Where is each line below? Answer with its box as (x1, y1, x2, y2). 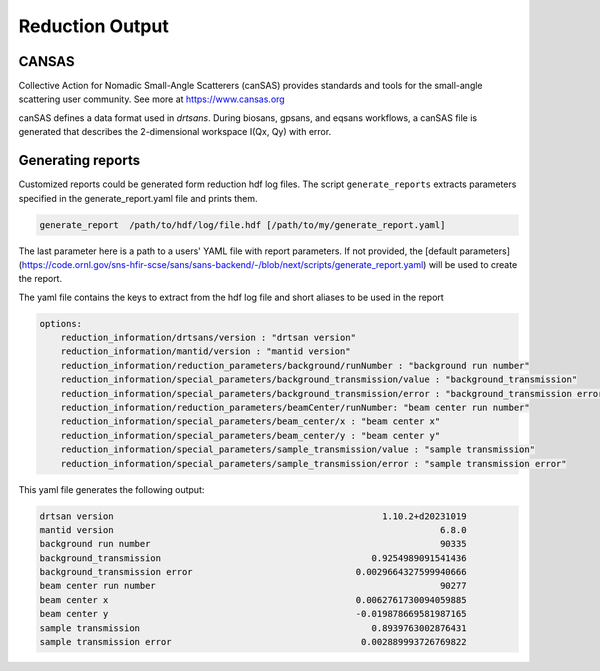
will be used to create (428, 258, 518, 270)
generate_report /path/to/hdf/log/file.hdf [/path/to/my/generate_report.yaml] (39, 219, 446, 230)
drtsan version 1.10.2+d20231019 (39, 510, 467, 522)
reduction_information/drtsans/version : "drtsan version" (60, 332, 357, 344)
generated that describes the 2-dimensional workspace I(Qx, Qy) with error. (18, 126, 332, 138)
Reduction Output (18, 15, 169, 37)
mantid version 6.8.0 (39, 524, 467, 535)
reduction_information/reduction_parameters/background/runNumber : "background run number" (60, 360, 530, 371)
